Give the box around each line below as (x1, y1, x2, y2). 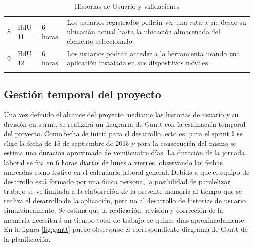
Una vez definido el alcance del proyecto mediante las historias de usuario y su (4, 109, 239, 120)
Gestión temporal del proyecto (4, 86, 161, 102)
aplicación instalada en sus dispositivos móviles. (67, 58, 210, 68)
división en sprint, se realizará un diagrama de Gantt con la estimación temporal (4, 119, 246, 129)
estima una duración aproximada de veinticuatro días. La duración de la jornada (4, 147, 245, 158)
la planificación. (4, 233, 51, 244)
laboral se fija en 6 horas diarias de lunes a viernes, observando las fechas (4, 157, 223, 167)
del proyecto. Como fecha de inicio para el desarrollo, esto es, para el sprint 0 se (4, 128, 243, 139)
